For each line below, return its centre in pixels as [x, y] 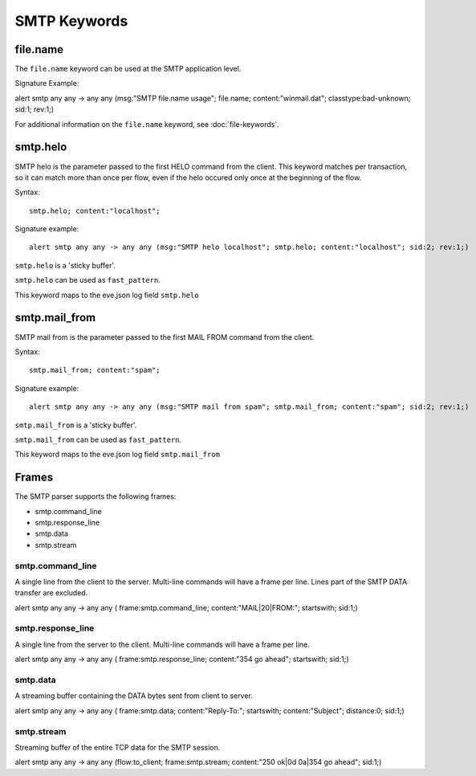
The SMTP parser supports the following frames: [96, 496]
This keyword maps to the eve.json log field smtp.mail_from [118, 455]
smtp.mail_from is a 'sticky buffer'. [76, 425]
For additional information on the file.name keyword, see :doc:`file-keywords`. [147, 124]
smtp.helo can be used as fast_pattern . [87, 280]
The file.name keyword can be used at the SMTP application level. [128, 69]
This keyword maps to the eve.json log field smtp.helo [107, 295]
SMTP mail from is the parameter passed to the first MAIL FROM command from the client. [165, 337]
